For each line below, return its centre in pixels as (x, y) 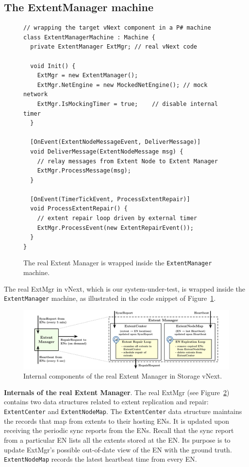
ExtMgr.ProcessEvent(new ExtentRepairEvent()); (115, 228)
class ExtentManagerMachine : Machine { (90, 37)
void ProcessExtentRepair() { (79, 209)
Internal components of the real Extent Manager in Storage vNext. (123, 376)
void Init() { (53, 66)
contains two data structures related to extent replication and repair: (106, 402)
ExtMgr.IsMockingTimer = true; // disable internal (127, 104)
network (36, 95)
